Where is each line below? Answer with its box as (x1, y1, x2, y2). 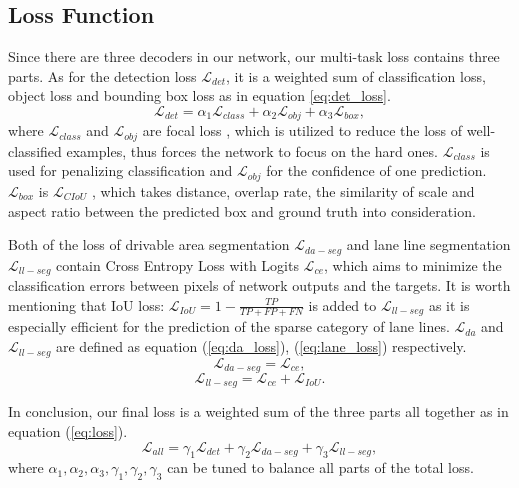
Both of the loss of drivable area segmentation (8, 234, 290, 255)
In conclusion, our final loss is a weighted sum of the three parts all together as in (8, 401, 509, 422)
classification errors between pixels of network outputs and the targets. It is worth (8, 275, 511, 296)
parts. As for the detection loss (8, 65, 197, 86)
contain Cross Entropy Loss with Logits (56, 254, 299, 275)
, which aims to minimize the (324, 254, 502, 275)
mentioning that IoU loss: (8, 294, 165, 315)
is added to (308, 294, 377, 315)
